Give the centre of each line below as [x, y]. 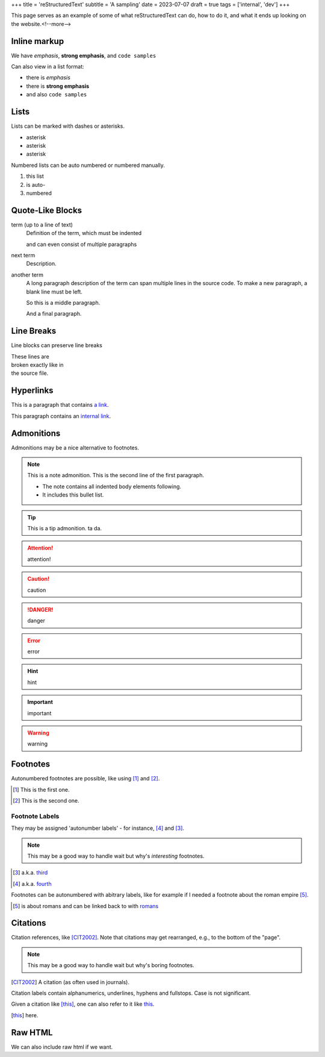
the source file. [30, 373]
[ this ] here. [25, 1015]
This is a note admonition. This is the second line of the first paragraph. [116, 475]
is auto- [36, 184]
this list [35, 176]
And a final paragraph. [54, 314]
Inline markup [38, 41]
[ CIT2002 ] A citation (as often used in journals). [70, 982]
